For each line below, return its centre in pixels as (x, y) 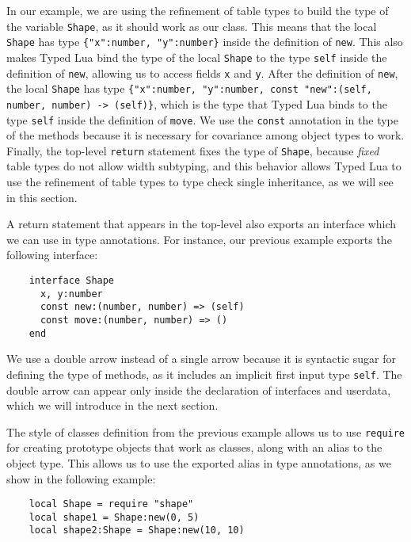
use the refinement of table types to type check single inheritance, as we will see (200, 182)
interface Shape (72, 281)
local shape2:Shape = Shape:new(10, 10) (137, 531)
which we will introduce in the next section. (112, 405)
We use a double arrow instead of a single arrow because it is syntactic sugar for (201, 359)
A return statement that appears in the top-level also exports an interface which (202, 224)
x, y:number (71, 294)
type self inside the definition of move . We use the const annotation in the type (202, 119)
